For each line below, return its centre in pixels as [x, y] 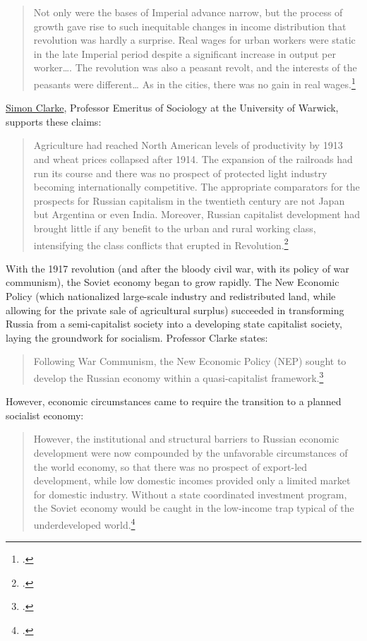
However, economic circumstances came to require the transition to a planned [174, 401]
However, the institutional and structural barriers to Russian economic [186, 439]
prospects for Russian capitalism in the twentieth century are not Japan [189, 200]
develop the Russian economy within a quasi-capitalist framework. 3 [179, 376]
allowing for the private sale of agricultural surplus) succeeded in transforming [175, 310]
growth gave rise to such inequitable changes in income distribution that [190, 26]
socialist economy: [45, 415]
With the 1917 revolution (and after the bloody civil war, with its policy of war [178, 268]
